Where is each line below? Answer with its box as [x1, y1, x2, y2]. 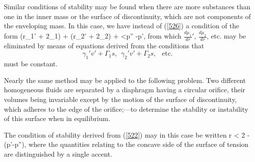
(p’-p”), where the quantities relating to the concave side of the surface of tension [4, 139, 249, 149]
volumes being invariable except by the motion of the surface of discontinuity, [4, 94, 237, 104]
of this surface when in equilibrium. [4, 113, 110, 123]
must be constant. [4, 59, 58, 69]
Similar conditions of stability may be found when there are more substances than [4, 1, 251, 11]
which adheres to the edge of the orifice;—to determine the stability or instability [4, 103, 249, 114]
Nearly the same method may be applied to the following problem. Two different [4, 75, 246, 85]
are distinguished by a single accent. [4, 149, 112, 159]
